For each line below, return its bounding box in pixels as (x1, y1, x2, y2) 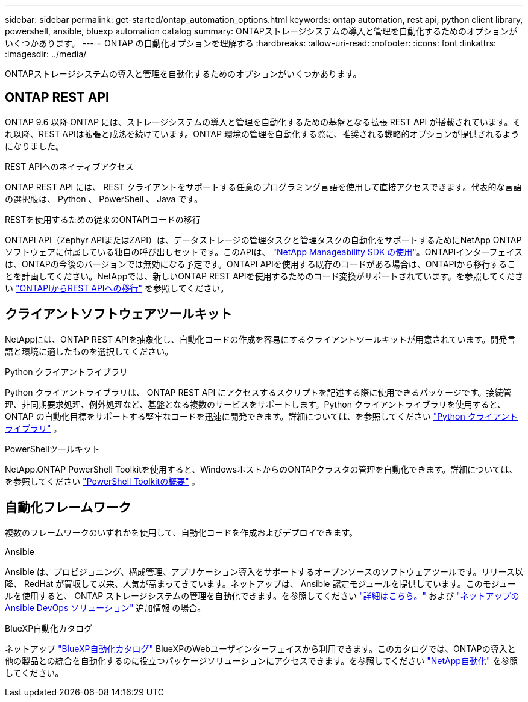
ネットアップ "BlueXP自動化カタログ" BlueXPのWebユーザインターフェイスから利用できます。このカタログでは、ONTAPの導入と (5, 643, 516, 654)
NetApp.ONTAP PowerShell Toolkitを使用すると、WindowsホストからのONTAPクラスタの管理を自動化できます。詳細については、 (5, 464, 518, 474)
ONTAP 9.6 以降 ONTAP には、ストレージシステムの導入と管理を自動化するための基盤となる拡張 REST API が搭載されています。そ (5, 116, 521, 127)
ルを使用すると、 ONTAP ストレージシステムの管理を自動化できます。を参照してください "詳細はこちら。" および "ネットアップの (5, 590, 520, 601)
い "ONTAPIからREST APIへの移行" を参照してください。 (5, 282, 229, 293)
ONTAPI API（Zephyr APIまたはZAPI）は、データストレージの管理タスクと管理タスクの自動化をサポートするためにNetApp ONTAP (5, 234, 522, 245)
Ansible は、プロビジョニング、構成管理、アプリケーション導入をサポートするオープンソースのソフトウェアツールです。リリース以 (5, 566, 523, 577)
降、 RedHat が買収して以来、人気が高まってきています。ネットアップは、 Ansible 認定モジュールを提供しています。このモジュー (5, 578, 516, 589)
